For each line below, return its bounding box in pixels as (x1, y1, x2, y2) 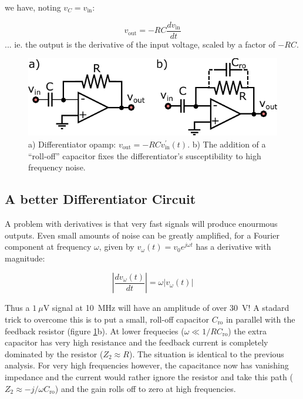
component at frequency (5, 240, 92, 253)
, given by (99, 240, 134, 253)
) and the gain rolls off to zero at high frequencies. (55, 382, 236, 394)
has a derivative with (196, 240, 271, 253)
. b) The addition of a (187, 138, 266, 150)
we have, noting (5, 1, 61, 13)
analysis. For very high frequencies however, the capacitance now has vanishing (5, 359, 289, 371)
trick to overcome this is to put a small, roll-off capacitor (5, 313, 210, 325)
